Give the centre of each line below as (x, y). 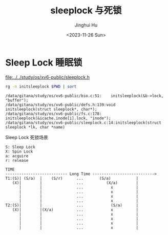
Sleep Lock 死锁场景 (27, 137)
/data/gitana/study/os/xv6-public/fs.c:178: (54, 114)
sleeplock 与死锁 (86, 10)
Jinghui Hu (86, 25)
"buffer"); (17, 100)
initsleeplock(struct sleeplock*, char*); (51, 109)
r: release (17, 160)
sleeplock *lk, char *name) (35, 127)
